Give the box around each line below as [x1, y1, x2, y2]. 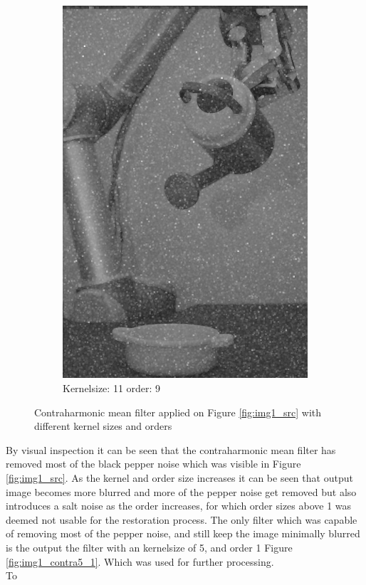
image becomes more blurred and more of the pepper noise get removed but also [6, 484, 357, 499]
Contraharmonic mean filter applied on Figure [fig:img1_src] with [34, 404, 322, 419]
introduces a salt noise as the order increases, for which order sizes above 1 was [6, 498, 352, 513]
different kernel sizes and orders [34, 418, 172, 433]
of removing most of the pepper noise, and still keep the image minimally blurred [6, 526, 360, 541]
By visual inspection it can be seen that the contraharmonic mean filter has [6, 442, 336, 457]
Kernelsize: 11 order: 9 [63, 381, 161, 395]
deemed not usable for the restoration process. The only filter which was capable [6, 512, 357, 527]
